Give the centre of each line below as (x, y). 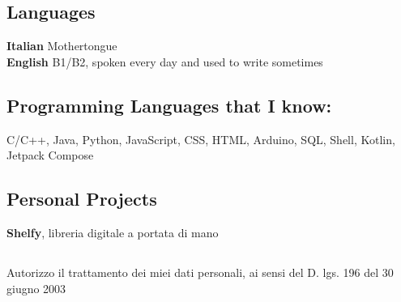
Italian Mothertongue (62, 46)
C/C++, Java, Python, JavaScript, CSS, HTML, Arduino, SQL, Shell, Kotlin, (201, 139)
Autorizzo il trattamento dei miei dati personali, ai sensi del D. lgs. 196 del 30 (200, 272)
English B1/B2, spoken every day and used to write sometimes (165, 61)
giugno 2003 (36, 288)
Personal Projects (82, 199)
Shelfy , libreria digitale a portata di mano (113, 232)
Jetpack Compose (50, 155)
